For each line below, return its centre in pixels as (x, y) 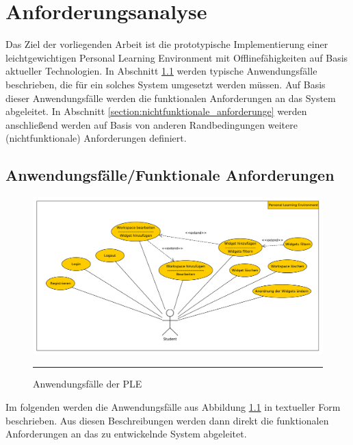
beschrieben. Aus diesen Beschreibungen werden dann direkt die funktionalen (167, 420)
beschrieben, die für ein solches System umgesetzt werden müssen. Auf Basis (166, 84)
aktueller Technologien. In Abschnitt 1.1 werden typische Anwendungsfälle (161, 71)
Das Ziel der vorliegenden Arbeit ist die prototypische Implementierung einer (167, 44)
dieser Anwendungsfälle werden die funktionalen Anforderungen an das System (171, 98)
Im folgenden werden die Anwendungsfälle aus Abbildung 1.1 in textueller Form (173, 407)
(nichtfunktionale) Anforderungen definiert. (96, 138)
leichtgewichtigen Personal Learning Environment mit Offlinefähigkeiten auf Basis (177, 57)
